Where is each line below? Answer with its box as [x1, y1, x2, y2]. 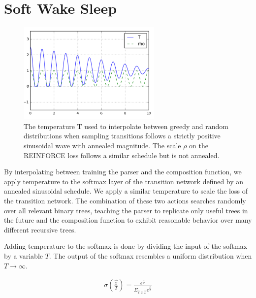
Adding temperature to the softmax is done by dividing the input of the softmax [4, 241, 247, 251]
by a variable [4, 250, 43, 261]
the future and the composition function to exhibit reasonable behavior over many [4, 215, 252, 225]
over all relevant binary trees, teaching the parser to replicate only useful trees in [4, 205, 248, 215]
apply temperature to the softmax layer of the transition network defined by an [4, 176, 244, 186]
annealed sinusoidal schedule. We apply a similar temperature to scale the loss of [4, 186, 248, 196]
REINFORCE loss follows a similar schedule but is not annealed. [24, 150, 220, 160]
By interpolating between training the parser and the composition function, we [4, 166, 242, 177]
